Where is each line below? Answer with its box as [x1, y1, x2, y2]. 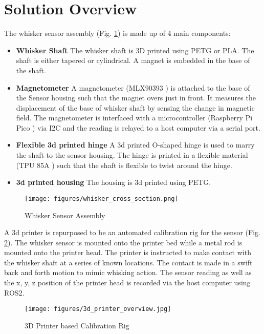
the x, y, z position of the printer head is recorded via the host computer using [4, 277, 251, 288]
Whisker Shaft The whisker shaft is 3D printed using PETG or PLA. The [16, 45, 254, 55]
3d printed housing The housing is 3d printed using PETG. [16, 177, 211, 187]
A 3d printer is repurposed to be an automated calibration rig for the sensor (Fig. [4, 227, 260, 238]
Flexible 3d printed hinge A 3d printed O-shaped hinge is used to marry [16, 139, 255, 150]
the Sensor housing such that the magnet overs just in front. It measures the [16, 92, 256, 103]
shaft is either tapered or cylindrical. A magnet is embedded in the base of [16, 55, 250, 66]
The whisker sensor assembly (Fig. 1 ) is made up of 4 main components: [4, 28, 231, 38]
